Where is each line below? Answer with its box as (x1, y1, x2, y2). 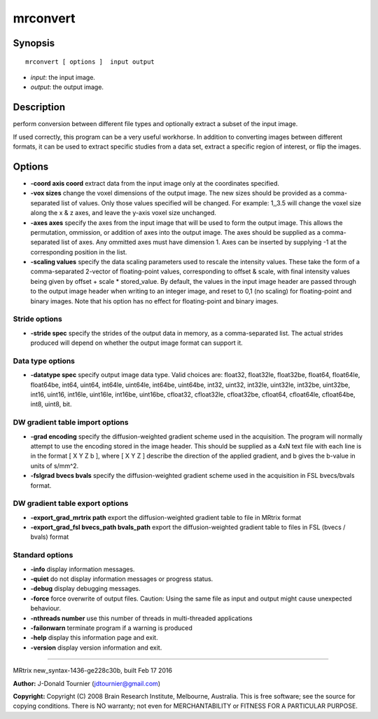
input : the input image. (30, 73, 96, 81)
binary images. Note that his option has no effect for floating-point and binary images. (30, 296, 279, 305)
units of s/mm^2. (30, 461, 79, 470)
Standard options (13, 550, 73, 560)
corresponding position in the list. (30, 247, 127, 256)
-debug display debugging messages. (30, 584, 141, 593)
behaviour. (30, 604, 62, 612)
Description (13, 102, 66, 114)
